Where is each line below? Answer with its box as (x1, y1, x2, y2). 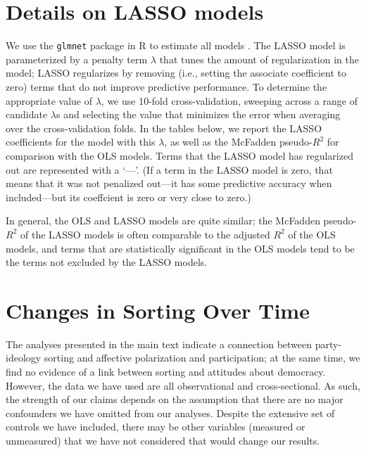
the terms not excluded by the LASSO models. (6, 255, 208, 269)
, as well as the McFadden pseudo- (164, 134, 313, 149)
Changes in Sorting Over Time (6, 295, 310, 324)
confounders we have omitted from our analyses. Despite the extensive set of (6, 405, 335, 420)
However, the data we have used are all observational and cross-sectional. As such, (6, 378, 360, 393)
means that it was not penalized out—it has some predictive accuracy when (6, 176, 332, 191)
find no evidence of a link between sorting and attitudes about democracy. (6, 364, 326, 378)
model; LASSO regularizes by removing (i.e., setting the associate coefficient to (6, 65, 346, 80)
